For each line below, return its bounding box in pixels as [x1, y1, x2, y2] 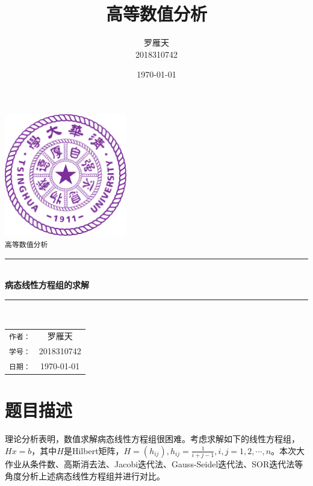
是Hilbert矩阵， [63, 444, 124, 457]
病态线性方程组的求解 [5, 278, 89, 291]
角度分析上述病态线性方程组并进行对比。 [5, 469, 165, 482]
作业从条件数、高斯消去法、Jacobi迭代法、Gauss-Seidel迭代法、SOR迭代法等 [5, 458, 303, 470]
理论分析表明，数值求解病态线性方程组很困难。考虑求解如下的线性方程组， [5, 432, 300, 445]
